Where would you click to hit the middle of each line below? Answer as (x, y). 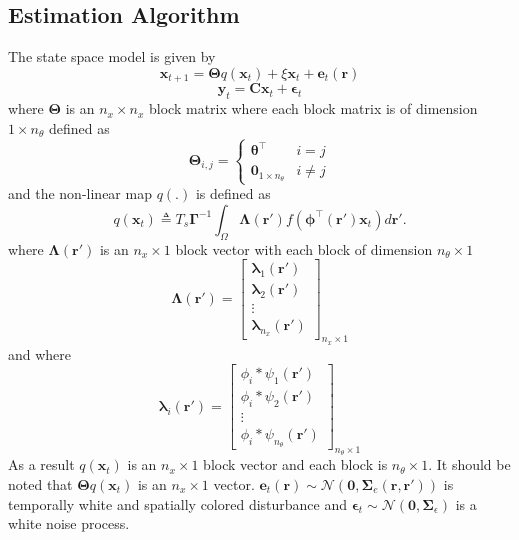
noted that (40, 484)
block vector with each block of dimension (304, 248)
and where (40, 353)
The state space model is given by (112, 56)
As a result (41, 464)
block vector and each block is (295, 464)
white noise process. (69, 523)
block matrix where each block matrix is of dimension (313, 108)
